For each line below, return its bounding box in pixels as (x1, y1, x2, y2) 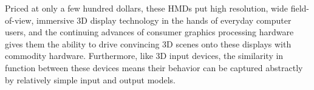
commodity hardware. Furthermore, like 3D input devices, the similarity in (5, 49, 284, 62)
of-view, (5, 13, 34, 26)
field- (290, 2, 310, 14)
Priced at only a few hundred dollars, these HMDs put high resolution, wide (5, 2, 288, 14)
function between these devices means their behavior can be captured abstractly (5, 61, 303, 74)
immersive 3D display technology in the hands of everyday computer (36, 13, 292, 26)
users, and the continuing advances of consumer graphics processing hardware (5, 26, 294, 38)
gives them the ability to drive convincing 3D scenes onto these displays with (5, 37, 292, 50)
